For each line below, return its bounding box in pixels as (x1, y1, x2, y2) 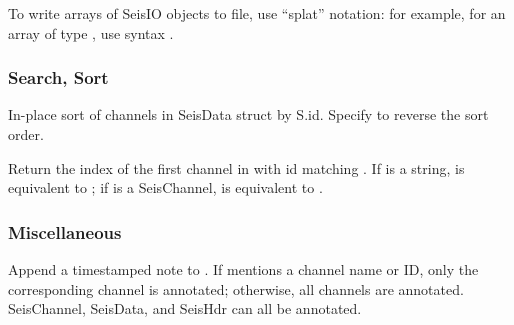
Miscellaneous (8, 219, 122, 244)
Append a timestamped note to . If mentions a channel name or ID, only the (8, 259, 479, 279)
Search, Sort (8, 65, 109, 90)
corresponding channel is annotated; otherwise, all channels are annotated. (8, 278, 464, 299)
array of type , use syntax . (8, 22, 174, 43)
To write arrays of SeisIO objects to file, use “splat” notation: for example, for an (8, 3, 506, 23)
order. (8, 124, 44, 144)
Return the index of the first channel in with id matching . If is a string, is (8, 157, 465, 178)
